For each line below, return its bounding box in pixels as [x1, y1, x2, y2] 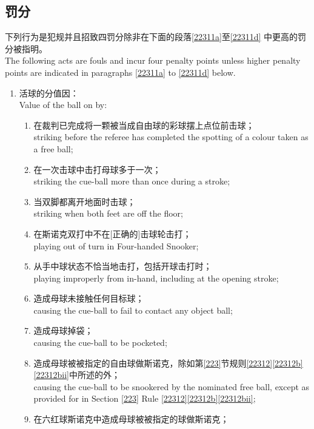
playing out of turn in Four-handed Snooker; [33, 239, 199, 252]
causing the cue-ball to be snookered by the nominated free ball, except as [33, 380, 310, 393]
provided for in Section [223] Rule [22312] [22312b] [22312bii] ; [33, 392, 256, 405]
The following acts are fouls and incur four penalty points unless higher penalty [5, 54, 301, 67]
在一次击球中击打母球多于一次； [33, 163, 161, 175]
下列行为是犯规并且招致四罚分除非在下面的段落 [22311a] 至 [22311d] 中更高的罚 [5, 30, 307, 43]
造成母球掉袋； [33, 324, 93, 337]
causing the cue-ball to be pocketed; [33, 336, 167, 349]
